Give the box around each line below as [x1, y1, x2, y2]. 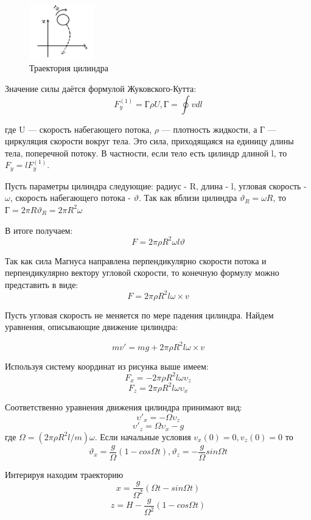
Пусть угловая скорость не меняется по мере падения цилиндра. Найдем [5, 308, 274, 321]
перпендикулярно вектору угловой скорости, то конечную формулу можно [5, 266, 279, 279]
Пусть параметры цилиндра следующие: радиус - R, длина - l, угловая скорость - [5, 179, 307, 192]
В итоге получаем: [5, 223, 73, 236]
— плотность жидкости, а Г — [161, 122, 276, 135]
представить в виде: [5, 278, 79, 290]
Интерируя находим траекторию [5, 468, 124, 480]
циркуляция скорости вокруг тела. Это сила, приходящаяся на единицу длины [5, 135, 294, 147]
